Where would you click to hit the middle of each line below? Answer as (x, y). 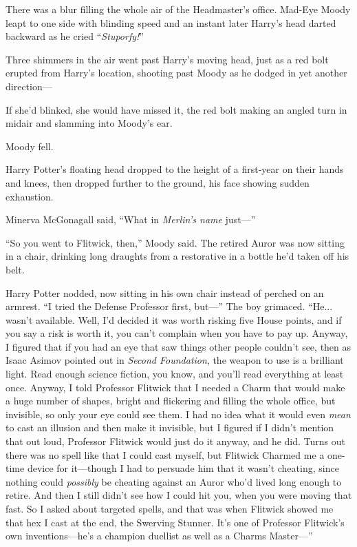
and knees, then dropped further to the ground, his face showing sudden (158, 182)
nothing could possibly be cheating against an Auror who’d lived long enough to (174, 481)
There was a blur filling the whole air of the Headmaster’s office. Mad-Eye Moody (178, 9)
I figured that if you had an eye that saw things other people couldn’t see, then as (178, 346)
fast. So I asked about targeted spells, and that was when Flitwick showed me (170, 508)
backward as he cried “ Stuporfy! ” (75, 36)
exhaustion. (30, 196)
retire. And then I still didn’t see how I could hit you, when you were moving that (179, 495)
